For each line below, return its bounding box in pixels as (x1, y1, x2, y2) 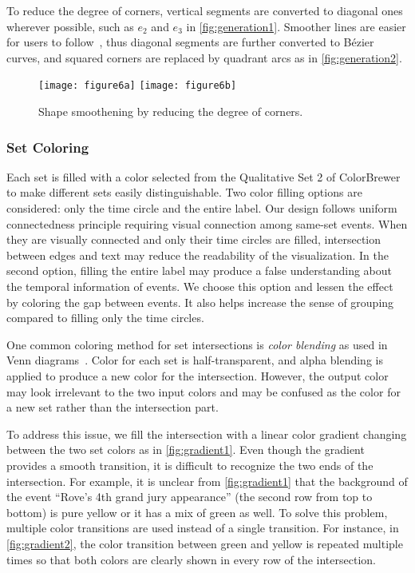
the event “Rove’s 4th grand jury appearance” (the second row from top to (6, 488, 373, 505)
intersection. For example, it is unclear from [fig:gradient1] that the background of (6, 472, 408, 489)
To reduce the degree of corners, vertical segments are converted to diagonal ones (6, 2, 403, 18)
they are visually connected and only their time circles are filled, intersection (6, 231, 381, 248)
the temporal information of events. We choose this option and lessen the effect (6, 278, 393, 294)
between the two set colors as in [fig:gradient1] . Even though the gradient (6, 441, 365, 458)
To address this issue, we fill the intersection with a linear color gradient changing (6, 425, 407, 442)
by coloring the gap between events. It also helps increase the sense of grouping (6, 293, 394, 310)
